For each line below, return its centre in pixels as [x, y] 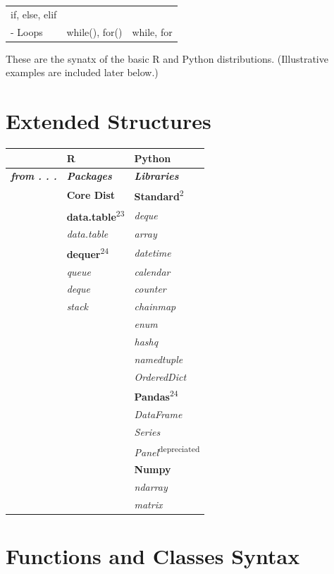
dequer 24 [88, 253]
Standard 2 [159, 195]
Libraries [156, 176]
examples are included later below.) [82, 72]
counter [150, 289]
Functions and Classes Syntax [153, 556]
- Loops [27, 31]
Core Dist [91, 195]
